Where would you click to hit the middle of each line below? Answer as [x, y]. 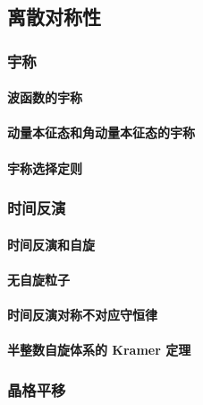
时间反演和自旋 [51, 244]
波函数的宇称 [45, 97]
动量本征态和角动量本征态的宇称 [101, 132]
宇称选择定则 [45, 167]
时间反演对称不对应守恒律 [82, 314]
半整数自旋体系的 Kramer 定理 [99, 350]
